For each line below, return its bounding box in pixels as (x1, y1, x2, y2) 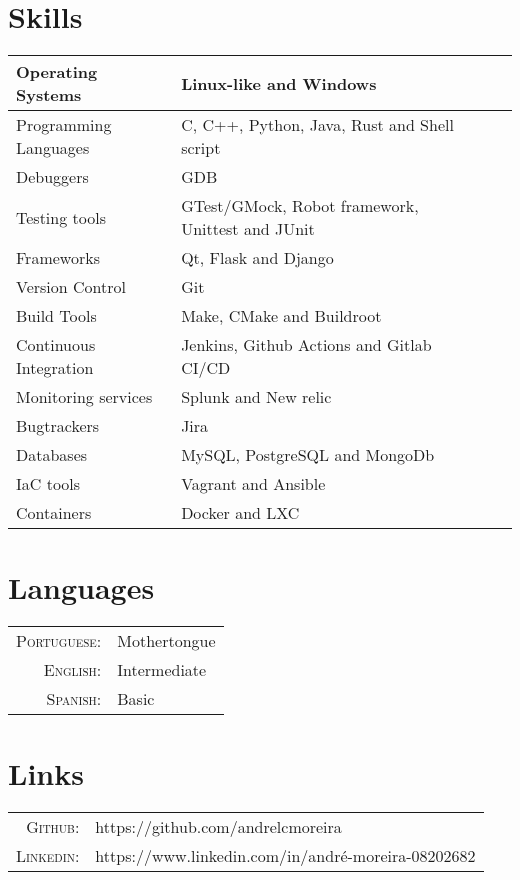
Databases (16, 443, 88, 467)
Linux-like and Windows (181, 71, 377, 95)
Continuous (16, 333, 96, 357)
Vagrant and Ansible (181, 472, 326, 496)
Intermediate (117, 658, 207, 682)
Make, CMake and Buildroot (181, 304, 382, 328)
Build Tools (16, 304, 97, 328)
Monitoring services (16, 385, 153, 409)
